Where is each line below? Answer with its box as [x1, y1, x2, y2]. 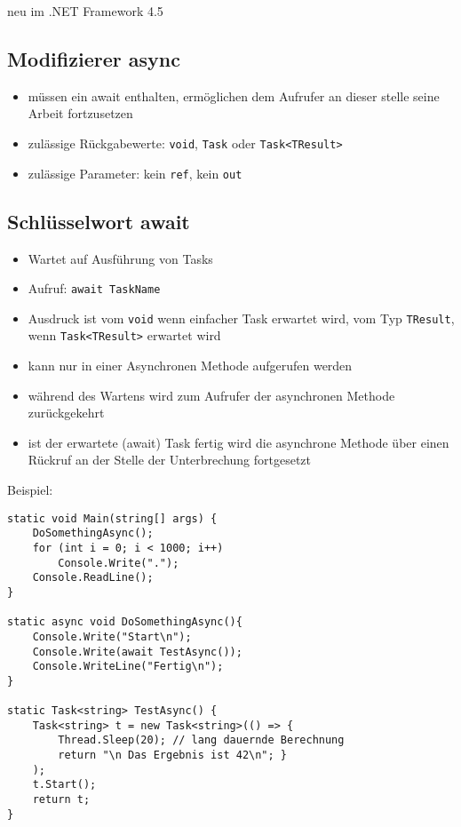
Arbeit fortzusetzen [28, 104, 133, 123]
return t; [32, 793, 91, 807]
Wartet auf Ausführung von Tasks [28, 249, 213, 267]
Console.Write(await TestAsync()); [32, 645, 242, 658]
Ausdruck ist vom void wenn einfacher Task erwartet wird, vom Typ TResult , [28, 308, 455, 327]
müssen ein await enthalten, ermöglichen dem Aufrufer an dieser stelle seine [28, 86, 440, 105]
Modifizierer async [7, 44, 180, 72]
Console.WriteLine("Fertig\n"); [32, 660, 224, 673]
